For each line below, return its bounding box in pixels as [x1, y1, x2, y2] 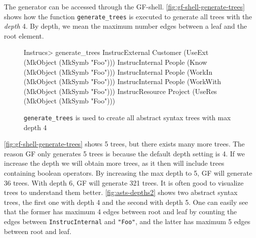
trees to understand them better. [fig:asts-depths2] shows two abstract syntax [4, 187, 238, 197]
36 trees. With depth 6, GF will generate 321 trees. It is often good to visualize [4, 177, 244, 188]
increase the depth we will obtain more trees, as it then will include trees [4, 158, 224, 168]
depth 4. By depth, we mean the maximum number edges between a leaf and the [4, 21, 247, 31]
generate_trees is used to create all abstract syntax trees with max [24, 112, 231, 122]
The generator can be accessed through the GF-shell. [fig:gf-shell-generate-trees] [4, 1, 245, 11]
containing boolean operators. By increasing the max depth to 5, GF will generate [4, 168, 253, 178]
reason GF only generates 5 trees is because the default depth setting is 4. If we [4, 148, 245, 158]
